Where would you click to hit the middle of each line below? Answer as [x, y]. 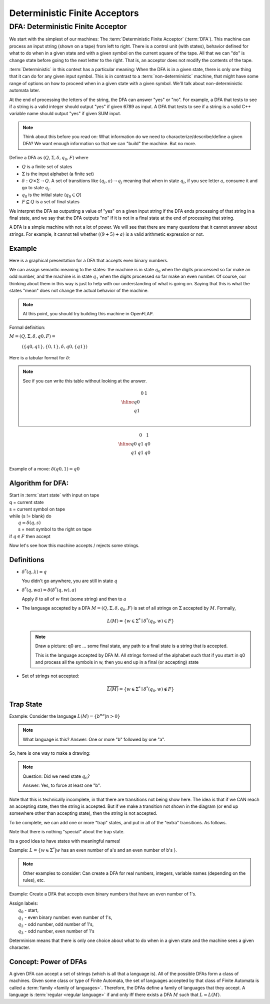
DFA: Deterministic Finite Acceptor [68, 27]
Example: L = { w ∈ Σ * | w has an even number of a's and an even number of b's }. [93, 850]
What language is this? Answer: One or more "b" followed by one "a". [94, 739]
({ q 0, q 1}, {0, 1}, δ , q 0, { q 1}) [54, 347]
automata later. [24, 91]
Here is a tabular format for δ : [40, 357]
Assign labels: [24, 903]
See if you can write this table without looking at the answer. [85, 381]
